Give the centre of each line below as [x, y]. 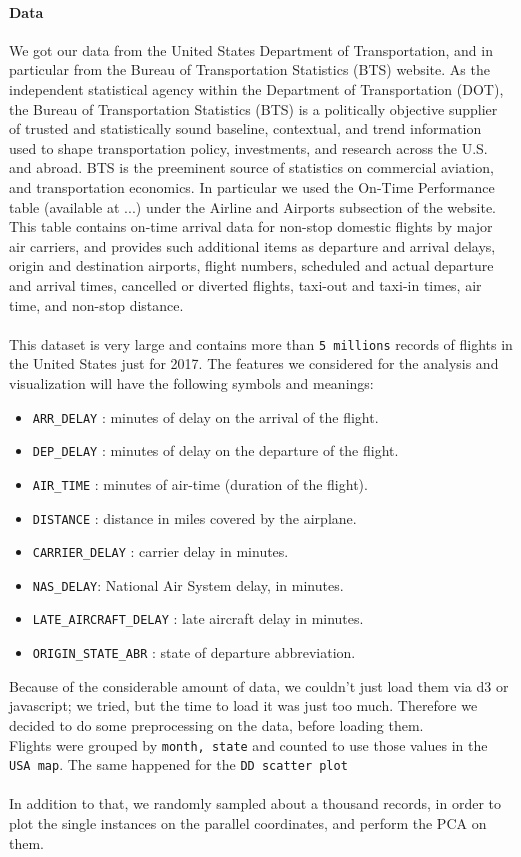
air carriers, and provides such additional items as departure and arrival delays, [252, 245]
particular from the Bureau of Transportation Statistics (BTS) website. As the [249, 69]
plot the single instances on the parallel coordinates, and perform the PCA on [248, 823]
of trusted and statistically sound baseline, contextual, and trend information [245, 128]
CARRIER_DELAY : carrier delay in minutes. [160, 551]
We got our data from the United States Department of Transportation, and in [251, 49]
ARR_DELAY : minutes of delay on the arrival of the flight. [205, 416]
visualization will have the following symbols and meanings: [191, 382]
